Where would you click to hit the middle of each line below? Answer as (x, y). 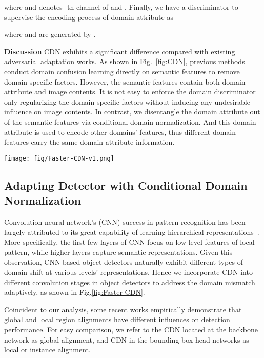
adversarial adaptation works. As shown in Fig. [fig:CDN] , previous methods (125, 61)
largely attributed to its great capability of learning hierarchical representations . (132, 232)
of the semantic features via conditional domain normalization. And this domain (130, 121)
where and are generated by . (50, 34)
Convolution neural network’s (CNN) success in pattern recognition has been (125, 221)
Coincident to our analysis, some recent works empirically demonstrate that (123, 309)
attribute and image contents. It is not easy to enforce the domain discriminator (130, 92)
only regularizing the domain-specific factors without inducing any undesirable (127, 101)
